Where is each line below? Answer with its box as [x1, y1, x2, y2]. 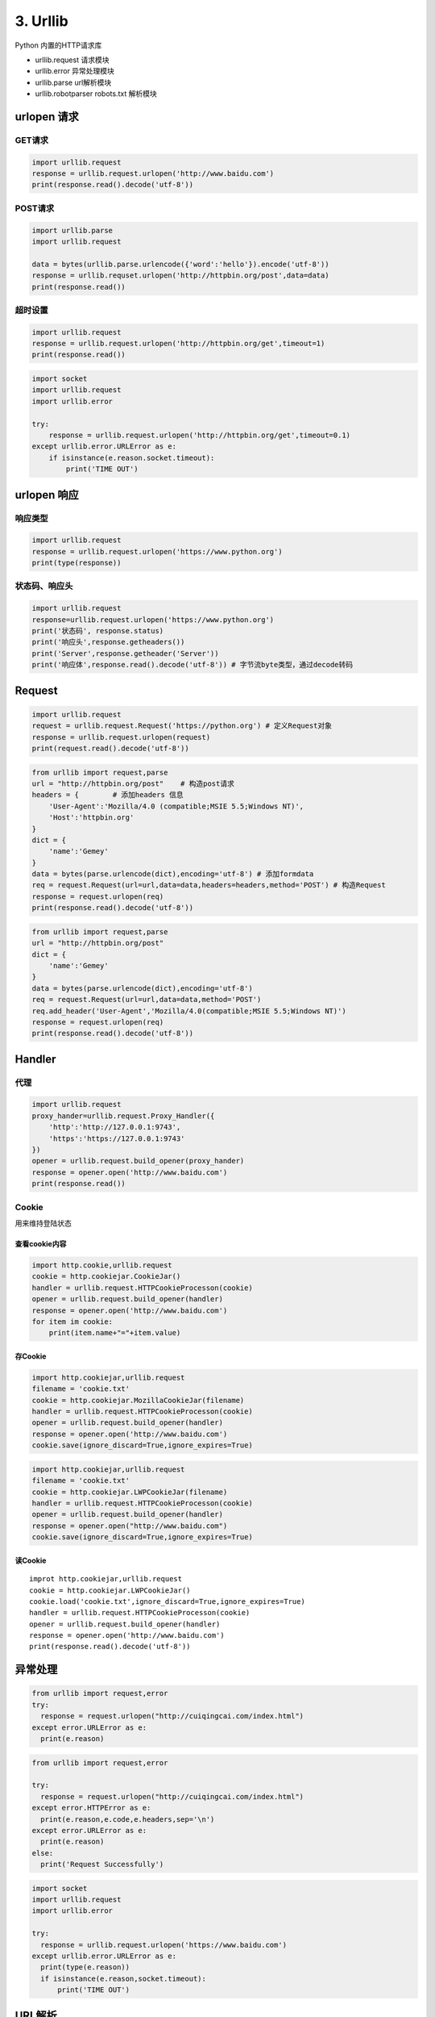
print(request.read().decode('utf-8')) [31, 743, 189, 753]
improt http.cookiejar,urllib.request [29, 1574, 183, 1584]
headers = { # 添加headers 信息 [31, 791, 184, 800]
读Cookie [14, 1556, 47, 1565]
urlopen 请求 [14, 110, 80, 123]
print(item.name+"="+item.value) [48, 1328, 181, 1338]
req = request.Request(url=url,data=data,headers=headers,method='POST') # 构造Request [31, 880, 386, 890]
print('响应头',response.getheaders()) [31, 637, 185, 647]
